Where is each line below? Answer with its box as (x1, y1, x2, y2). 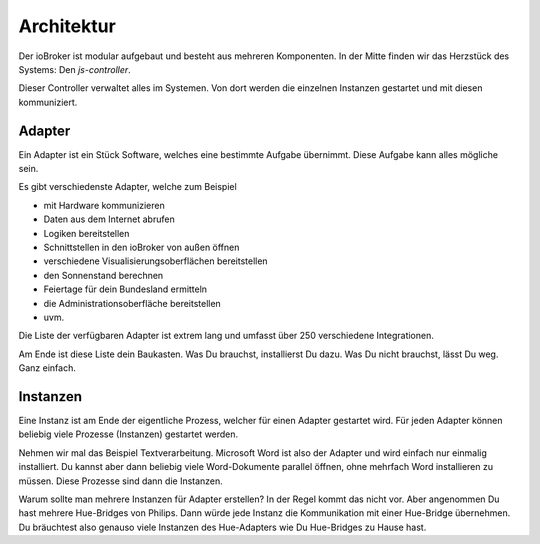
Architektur (18, 15, 117, 37)
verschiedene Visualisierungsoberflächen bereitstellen (43, 255, 269, 267)
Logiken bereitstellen (43, 227, 130, 239)
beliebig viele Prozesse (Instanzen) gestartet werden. (18, 428, 239, 440)
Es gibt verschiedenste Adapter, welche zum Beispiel (18, 181, 237, 193)
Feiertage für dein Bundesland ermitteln (43, 283, 208, 295)
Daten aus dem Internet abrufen (43, 213, 175, 225)
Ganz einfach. (18, 362, 77, 374)
